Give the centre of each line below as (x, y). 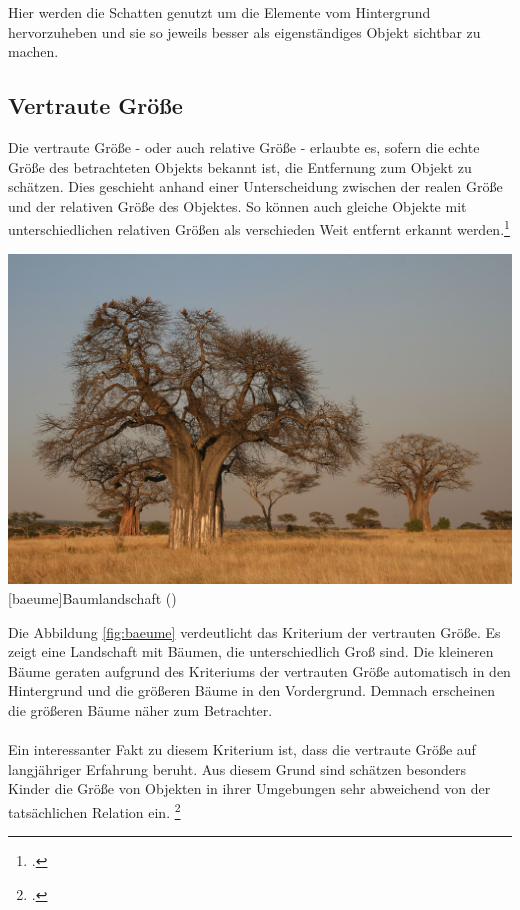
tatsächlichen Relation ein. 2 (94, 810)
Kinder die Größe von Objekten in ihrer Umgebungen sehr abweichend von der (249, 788)
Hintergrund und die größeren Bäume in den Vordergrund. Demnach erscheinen (251, 690)
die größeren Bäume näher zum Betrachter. (140, 709)
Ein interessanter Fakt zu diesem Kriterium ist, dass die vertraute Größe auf (242, 749)
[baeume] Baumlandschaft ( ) (92, 597)
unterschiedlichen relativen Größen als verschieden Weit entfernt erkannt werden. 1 (259, 228)
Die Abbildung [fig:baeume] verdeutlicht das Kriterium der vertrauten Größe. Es (254, 631)
